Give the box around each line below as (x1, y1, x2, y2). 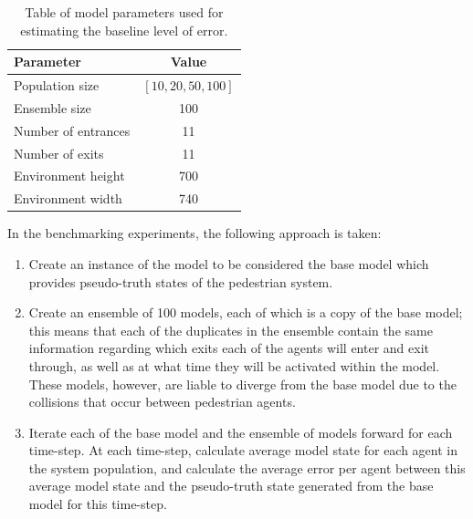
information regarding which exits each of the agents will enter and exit (28, 338, 429, 358)
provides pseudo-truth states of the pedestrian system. (28, 272, 333, 291)
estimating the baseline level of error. (20, 20, 228, 39)
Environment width (14, 189, 122, 208)
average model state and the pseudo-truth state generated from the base (28, 476, 434, 495)
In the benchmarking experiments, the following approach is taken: (7, 223, 382, 243)
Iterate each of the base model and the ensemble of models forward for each (28, 422, 453, 441)
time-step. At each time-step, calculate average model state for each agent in (28, 441, 458, 460)
